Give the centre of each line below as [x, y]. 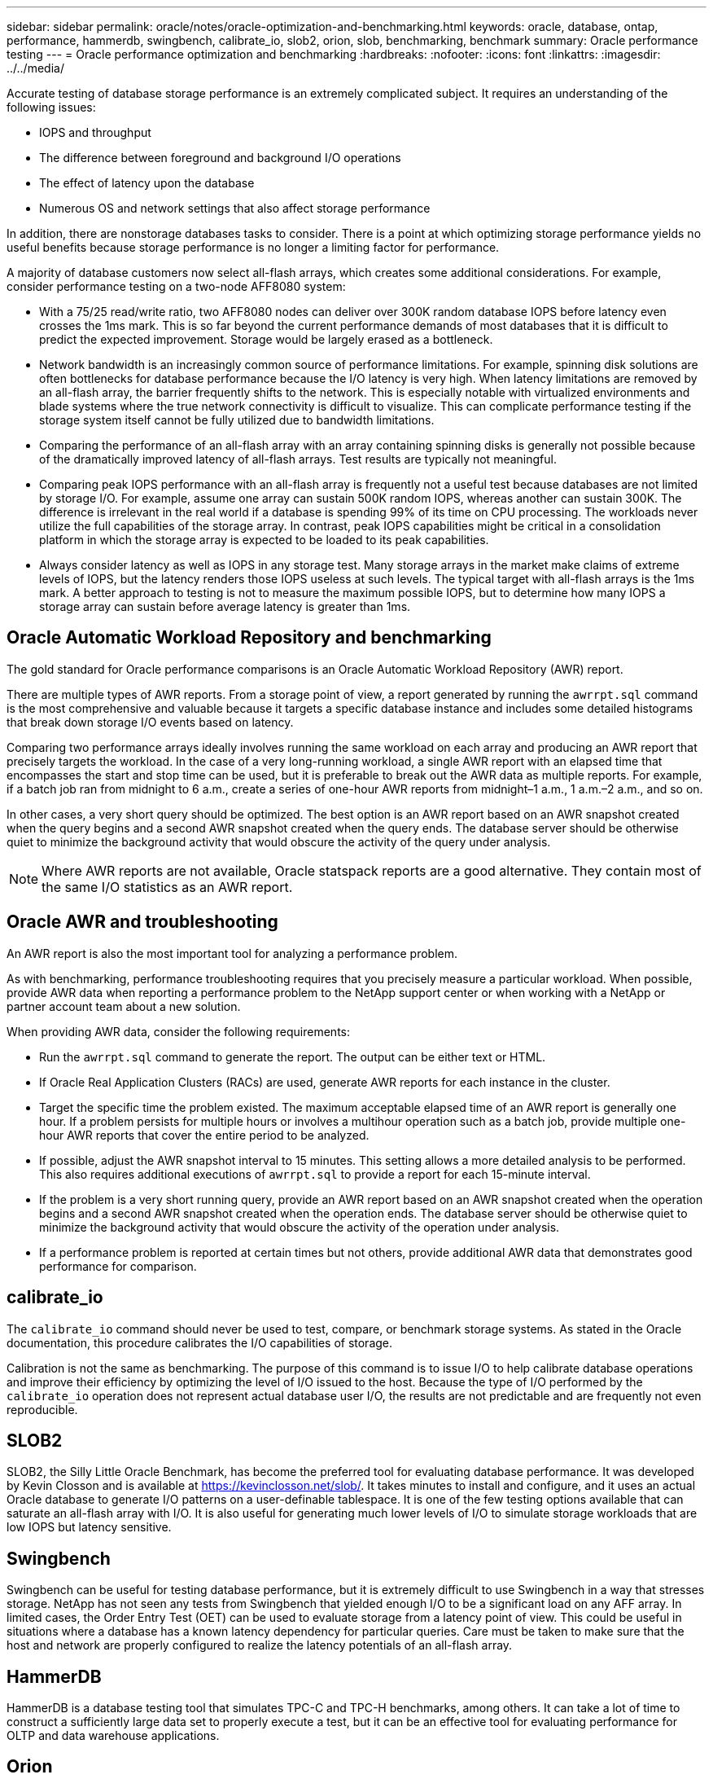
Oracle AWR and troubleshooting [142, 922]
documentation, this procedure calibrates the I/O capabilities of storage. [200, 1342]
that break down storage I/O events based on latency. [150, 722]
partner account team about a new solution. [124, 1006]
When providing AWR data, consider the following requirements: [178, 1031]
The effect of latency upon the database [147, 183]
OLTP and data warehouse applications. [113, 1736]
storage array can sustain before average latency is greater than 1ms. [225, 606]
